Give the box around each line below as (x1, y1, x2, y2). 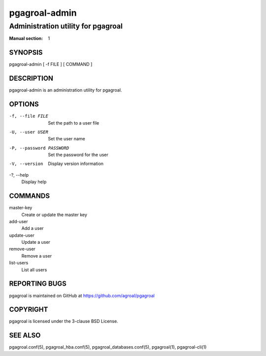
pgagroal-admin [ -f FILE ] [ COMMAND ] (9, 62, 93, 67)
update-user (9, 232, 34, 238)
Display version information (48, 161, 103, 167)
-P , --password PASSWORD (9, 145, 69, 151)
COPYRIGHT (9, 305, 48, 314)
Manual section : (9, 35, 43, 41)
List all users (21, 266, 47, 273)
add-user (9, 218, 28, 224)
